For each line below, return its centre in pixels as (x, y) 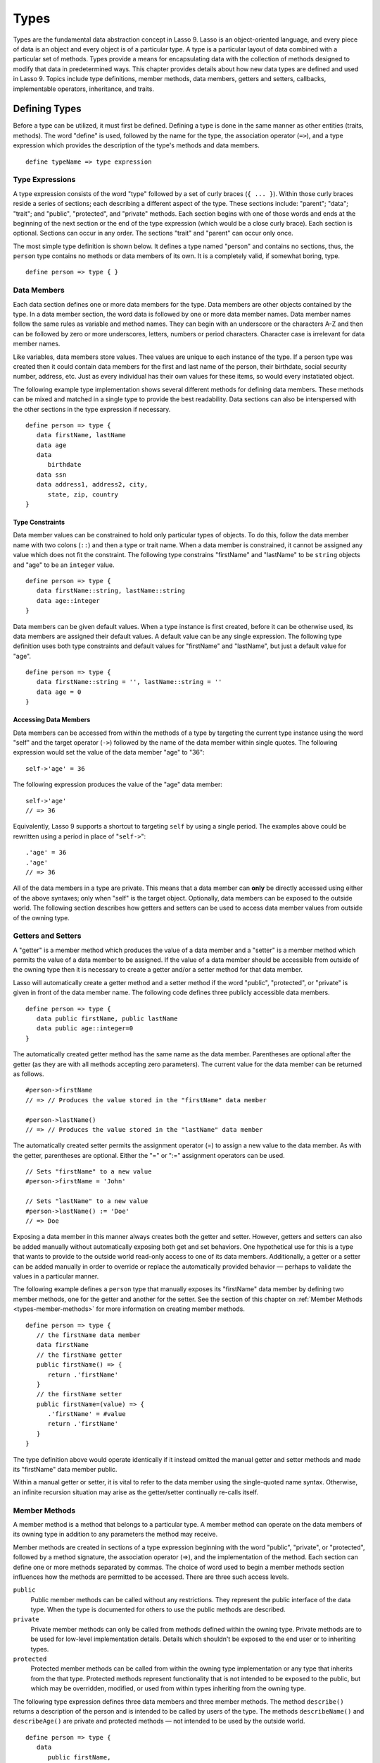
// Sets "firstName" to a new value (89, 1172)
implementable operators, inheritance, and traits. (84, 89)
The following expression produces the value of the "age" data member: (118, 785)
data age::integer (68, 600)
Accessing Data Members (52, 720)
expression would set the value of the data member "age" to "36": (109, 752)
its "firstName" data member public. (65, 1470)
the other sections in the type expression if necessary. (92, 409)
